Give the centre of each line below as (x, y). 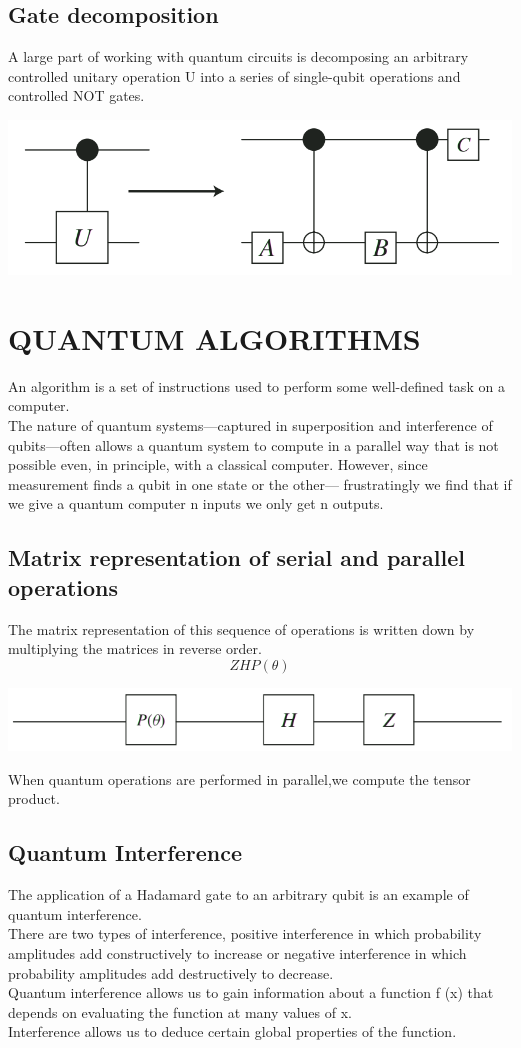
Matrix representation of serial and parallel (236, 557)
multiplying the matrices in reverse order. (135, 648)
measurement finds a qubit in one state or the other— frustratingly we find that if (260, 483)
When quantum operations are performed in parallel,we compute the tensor (239, 778)
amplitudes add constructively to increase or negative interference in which (237, 952)
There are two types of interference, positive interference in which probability (245, 933)
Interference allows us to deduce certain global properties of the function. (232, 1031)
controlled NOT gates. (76, 95)
